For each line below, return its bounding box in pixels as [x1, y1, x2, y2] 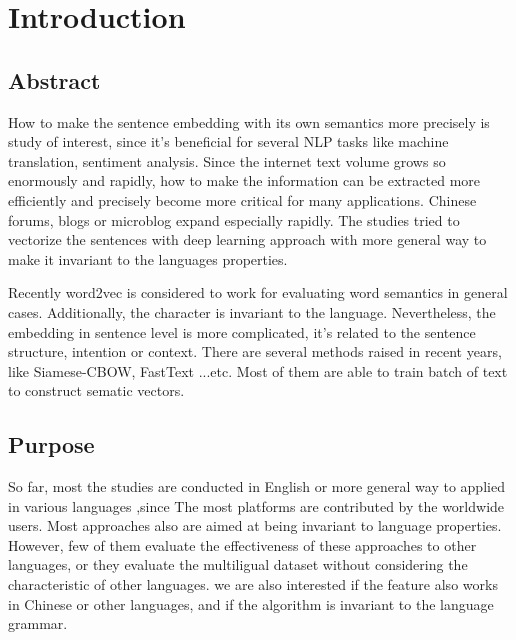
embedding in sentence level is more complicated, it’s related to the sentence [8, 321, 476, 342]
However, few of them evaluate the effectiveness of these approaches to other [8, 534, 477, 555]
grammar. [8, 613, 68, 634]
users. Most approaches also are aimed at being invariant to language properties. [8, 515, 502, 536]
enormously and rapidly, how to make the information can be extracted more [8, 170, 481, 191]
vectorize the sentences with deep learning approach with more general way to [8, 229, 487, 250]
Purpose [8, 429, 95, 460]
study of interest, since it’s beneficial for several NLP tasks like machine [8, 131, 449, 152]
